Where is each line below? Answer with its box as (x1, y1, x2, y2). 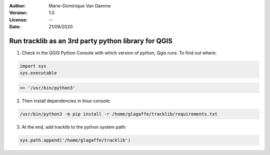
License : (9, 16, 27, 22)
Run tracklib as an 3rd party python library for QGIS (9, 36, 172, 45)
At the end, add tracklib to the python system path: (21, 124, 126, 130)
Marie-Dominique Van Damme (48, 3, 111, 8)
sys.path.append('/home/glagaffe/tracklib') (19, 137, 131, 143)
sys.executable (19, 70, 57, 76)
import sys (19, 63, 46, 69)
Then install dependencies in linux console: (21, 98, 111, 104)
